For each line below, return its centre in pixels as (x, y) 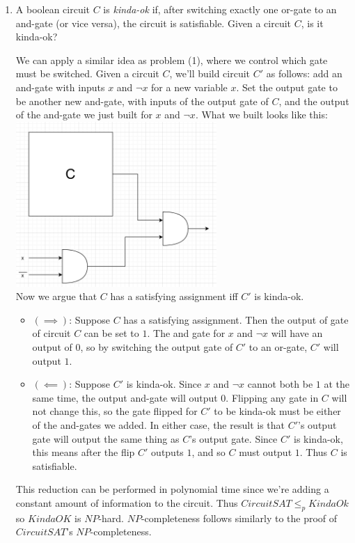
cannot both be (280, 384)
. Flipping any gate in (272, 397)
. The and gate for (186, 333)
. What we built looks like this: (261, 115)
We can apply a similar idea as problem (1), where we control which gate (172, 60)
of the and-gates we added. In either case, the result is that (158, 425)
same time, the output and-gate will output (125, 397)
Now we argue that (56, 296)
